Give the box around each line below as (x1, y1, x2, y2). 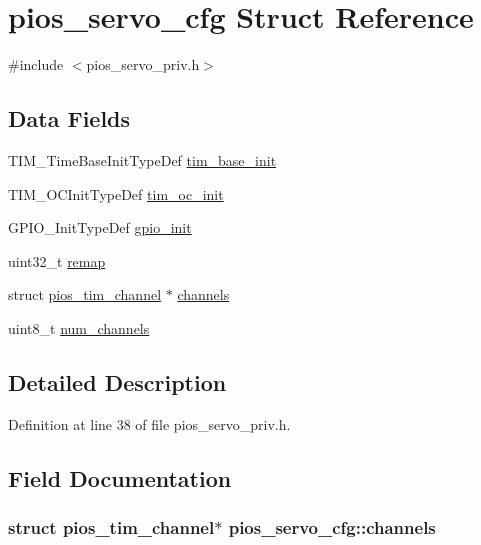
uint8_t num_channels (8, 317, 150, 338)
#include (8, 54, 64, 75)
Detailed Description (8, 366, 227, 397)
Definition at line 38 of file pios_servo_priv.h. (8, 413, 291, 434)
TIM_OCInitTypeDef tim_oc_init (8, 183, 224, 204)
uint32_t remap (8, 250, 106, 271)
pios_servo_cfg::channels (228, 514, 436, 539)
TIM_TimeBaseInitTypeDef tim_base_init (8, 149, 277, 170)
